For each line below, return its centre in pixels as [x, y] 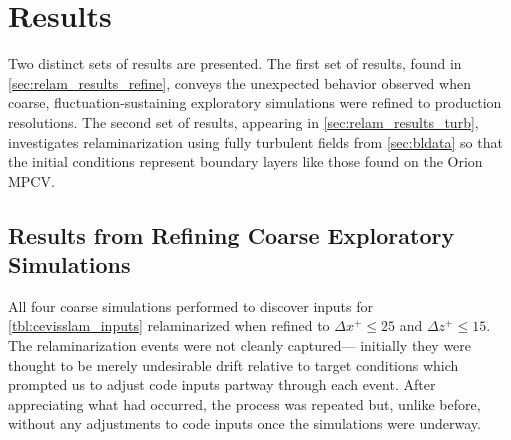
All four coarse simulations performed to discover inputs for [191, 305]
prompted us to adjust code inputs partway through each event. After [222, 384]
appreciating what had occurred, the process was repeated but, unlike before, [244, 403]
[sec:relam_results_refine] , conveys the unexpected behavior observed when [239, 82]
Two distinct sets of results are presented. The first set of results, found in [235, 63]
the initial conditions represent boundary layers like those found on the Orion [245, 161]
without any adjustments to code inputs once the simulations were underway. [244, 423]
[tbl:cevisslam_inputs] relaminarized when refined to [169, 325]
